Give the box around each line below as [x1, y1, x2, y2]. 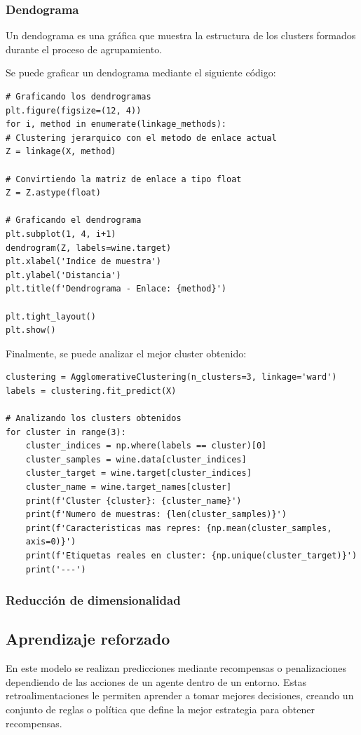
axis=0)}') [25, 537, 76, 547]
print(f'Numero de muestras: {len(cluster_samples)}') [25, 509, 287, 520]
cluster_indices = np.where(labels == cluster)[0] [25, 441, 267, 451]
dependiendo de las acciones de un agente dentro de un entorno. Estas [6, 674, 307, 689]
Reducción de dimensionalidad [6, 591, 181, 609]
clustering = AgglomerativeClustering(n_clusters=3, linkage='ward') [6, 372, 337, 383]
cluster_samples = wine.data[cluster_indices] [25, 454, 247, 465]
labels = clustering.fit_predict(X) [6, 385, 177, 396]
